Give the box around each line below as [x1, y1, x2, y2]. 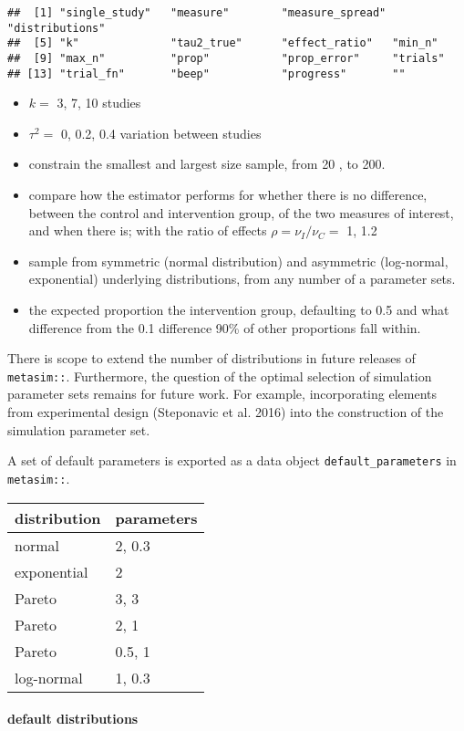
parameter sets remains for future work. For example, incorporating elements [7, 384, 438, 403]
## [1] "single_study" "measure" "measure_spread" [7, 6, 387, 19]
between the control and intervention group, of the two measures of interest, [28, 203, 454, 222]
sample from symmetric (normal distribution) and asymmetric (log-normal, [28, 251, 449, 270]
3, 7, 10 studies [57, 93, 141, 112]
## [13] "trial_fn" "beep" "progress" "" [7, 67, 406, 80]
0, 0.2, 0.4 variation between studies [60, 123, 262, 142]
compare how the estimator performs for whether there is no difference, [28, 185, 428, 204]
